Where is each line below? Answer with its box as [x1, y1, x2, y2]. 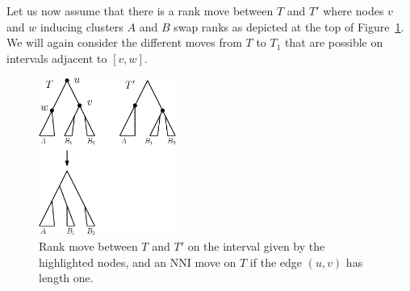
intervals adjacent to [6, 49, 107, 66]
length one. [39, 269, 94, 286]
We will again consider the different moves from [6, 34, 242, 51]
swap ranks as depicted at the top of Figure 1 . [174, 18, 404, 35]
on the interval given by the [187, 238, 325, 255]
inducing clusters [40, 18, 123, 35]
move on [195, 253, 236, 270]
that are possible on [285, 34, 383, 51]
